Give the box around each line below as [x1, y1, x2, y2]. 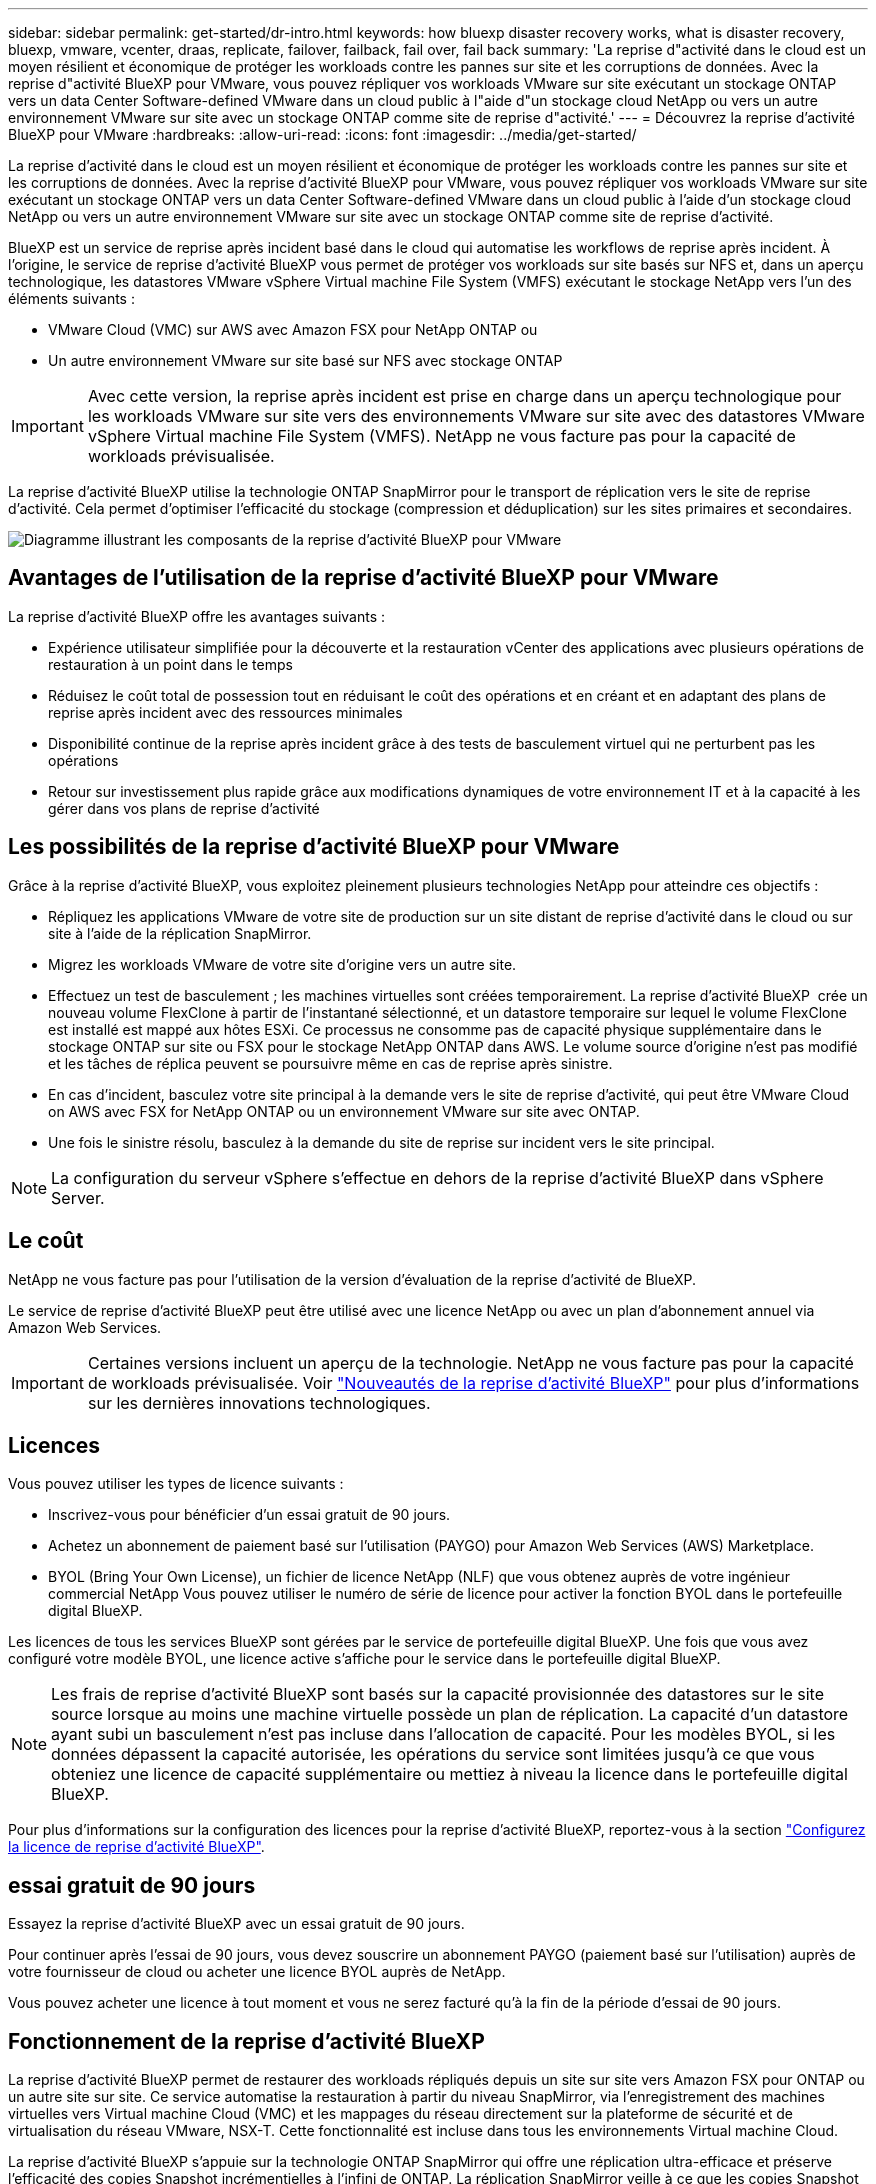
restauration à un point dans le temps [48, 655, 293, 673]
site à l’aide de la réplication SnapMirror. [48, 924, 312, 942]
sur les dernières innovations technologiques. [87, 1392, 431, 1413]
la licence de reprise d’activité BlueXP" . [8, 1838, 265, 1856]
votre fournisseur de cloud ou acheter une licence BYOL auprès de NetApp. [8, 1963, 506, 1981]
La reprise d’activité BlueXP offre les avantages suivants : [8, 607, 386, 625]
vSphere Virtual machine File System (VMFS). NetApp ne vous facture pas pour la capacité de [87, 426, 796, 446]
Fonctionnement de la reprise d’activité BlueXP [8, 2028, 485, 2054]
